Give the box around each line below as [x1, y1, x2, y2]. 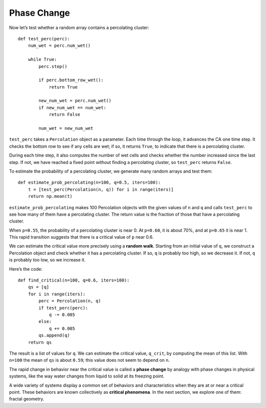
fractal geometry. [9, 396, 44, 402]
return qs [28, 340, 52, 345]
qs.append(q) [38, 333, 70, 338]
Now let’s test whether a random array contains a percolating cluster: [9, 25, 150, 31]
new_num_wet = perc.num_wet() [38, 98, 112, 103]
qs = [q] [28, 284, 49, 290]
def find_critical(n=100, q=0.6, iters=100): [18, 278, 130, 283]
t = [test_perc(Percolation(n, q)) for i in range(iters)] [28, 187, 174, 192]
